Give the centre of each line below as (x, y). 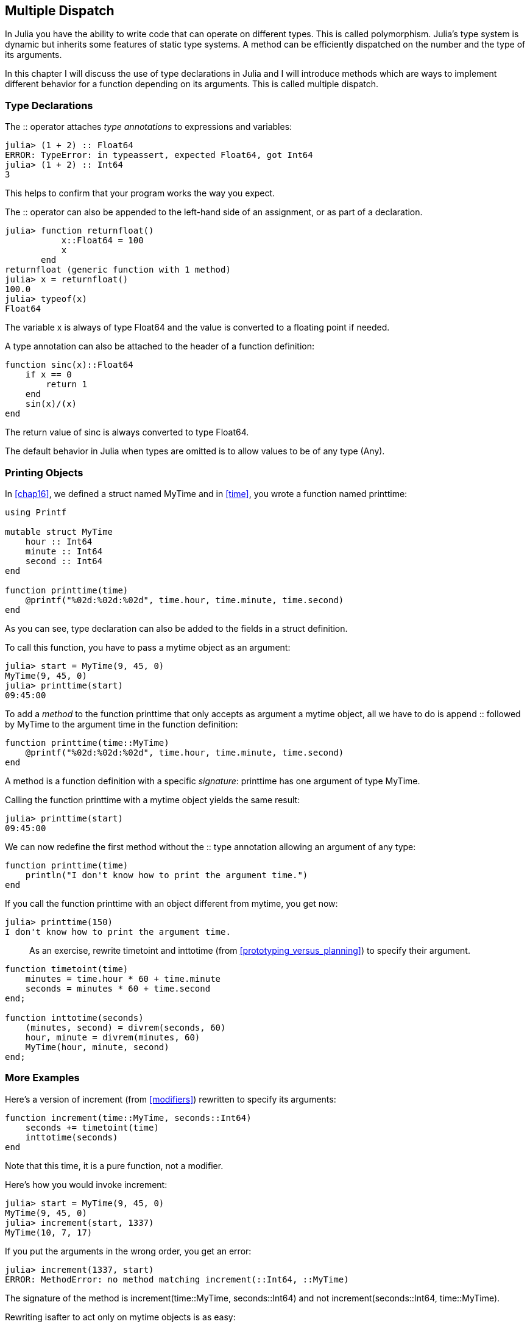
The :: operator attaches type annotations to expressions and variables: (149, 127)
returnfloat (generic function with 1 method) (118, 270)
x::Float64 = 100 (102, 241)
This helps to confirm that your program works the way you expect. (140, 193)
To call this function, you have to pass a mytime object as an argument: (148, 647)
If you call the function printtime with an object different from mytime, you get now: (171, 903)
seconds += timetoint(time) (92, 1127)
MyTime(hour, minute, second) (97, 1047)
